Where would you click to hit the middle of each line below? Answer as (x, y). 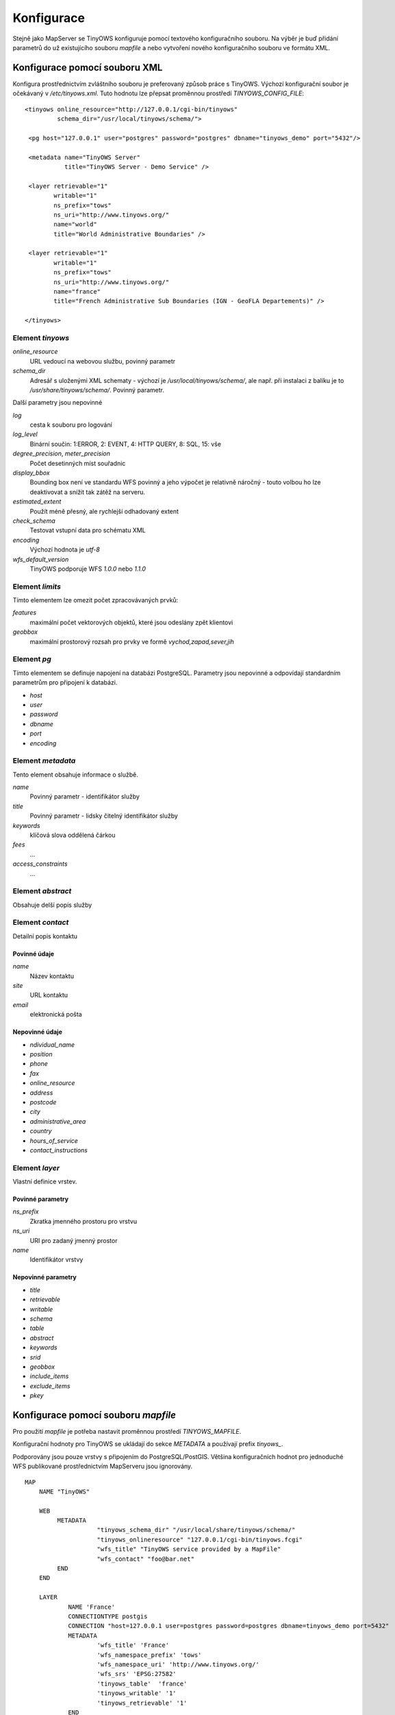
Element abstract (42, 891)
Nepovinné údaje (38, 1032)
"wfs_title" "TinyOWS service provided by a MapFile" (189, 1549)
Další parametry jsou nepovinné (58, 403)
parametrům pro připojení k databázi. (65, 683)
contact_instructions (59, 1150)
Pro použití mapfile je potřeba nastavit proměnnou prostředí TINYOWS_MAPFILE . (127, 1431)
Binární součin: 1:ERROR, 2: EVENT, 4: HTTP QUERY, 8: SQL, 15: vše (126, 444)
